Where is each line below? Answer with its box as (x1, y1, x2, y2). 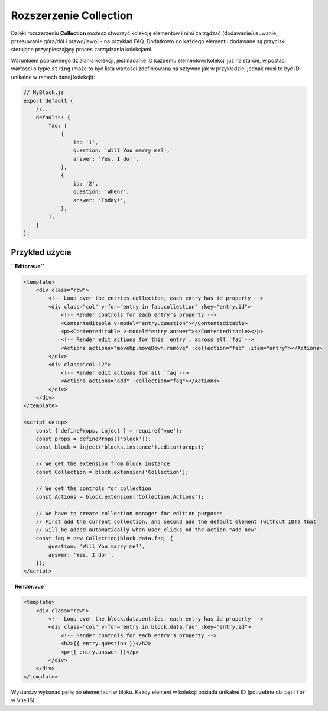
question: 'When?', (73, 189, 130, 195)
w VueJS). (11, 697, 37, 704)
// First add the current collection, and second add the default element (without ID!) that (35, 518, 316, 525)
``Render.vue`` (11, 583, 48, 590)
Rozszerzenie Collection (11, 9, 133, 22)
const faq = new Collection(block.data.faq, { (35, 535, 174, 541)
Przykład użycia (11, 247, 72, 257)
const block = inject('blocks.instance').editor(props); (35, 444, 204, 450)
